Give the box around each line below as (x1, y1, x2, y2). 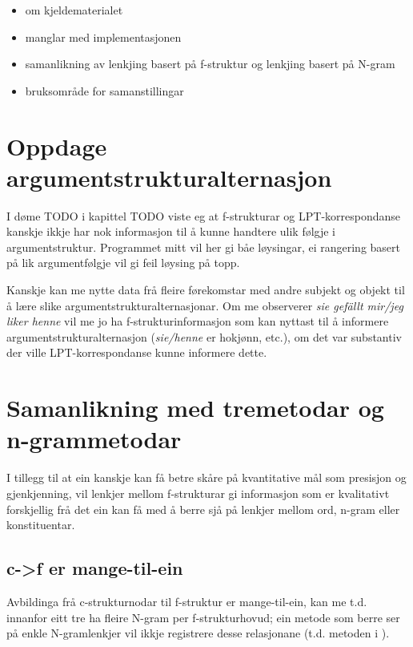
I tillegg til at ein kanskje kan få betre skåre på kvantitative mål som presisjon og (6, 469, 407, 486)
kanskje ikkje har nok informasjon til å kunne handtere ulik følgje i (6, 223, 336, 240)
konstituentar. (6, 516, 75, 533)
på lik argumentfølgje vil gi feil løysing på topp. (6, 254, 240, 271)
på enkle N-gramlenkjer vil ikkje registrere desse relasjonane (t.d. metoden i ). (6, 625, 390, 641)
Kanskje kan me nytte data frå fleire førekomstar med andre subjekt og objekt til (6, 281, 405, 298)
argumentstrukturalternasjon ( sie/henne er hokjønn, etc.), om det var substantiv (6, 328, 402, 345)
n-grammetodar (6, 423, 182, 455)
